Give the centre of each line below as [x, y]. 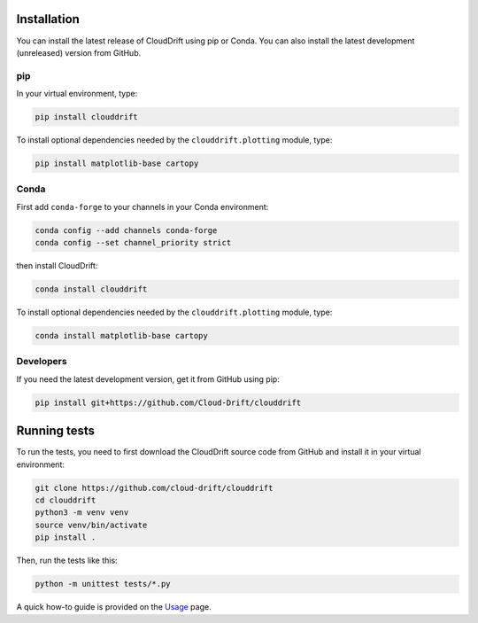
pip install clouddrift [87, 117]
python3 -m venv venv [82, 513]
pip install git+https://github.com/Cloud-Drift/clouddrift [168, 402]
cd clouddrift [66, 500]
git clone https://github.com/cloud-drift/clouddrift [154, 488]
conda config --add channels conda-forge [126, 230]
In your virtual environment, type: [77, 94]
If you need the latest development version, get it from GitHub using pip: [148, 379]
